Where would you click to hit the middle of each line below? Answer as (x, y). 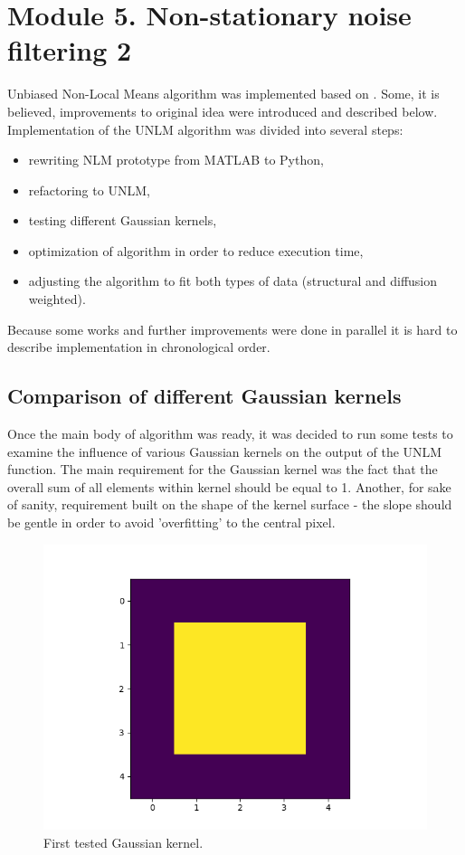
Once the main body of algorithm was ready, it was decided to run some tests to (230, 434)
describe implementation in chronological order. (139, 347)
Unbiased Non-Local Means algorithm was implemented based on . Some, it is (223, 94)
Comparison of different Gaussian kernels (204, 396)
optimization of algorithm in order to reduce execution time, (196, 250)
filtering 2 (70, 50)
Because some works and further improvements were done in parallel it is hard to (232, 329)
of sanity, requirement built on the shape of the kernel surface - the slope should (230, 504)
